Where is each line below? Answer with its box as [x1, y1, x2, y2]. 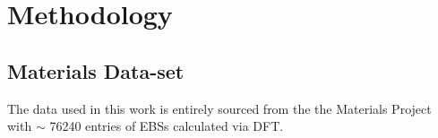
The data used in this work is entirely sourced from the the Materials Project [7, 99, 432, 117]
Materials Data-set [7, 56, 185, 84]
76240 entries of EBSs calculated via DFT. [49, 116, 284, 135]
